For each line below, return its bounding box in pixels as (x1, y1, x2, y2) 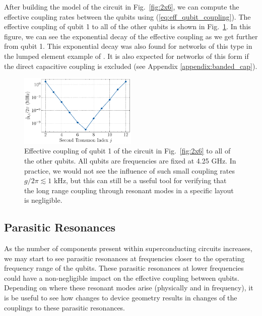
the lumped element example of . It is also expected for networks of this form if (4, 50, 249, 61)
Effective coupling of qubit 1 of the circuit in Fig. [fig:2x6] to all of (24, 145, 231, 156)
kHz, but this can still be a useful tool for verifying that (53, 175, 227, 186)
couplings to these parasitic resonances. (4, 302, 125, 312)
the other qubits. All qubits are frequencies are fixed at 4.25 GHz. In (24, 155, 236, 166)
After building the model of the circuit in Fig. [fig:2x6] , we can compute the (4, 2, 239, 12)
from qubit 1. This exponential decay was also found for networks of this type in (4, 41, 252, 51)
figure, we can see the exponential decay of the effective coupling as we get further (4, 31, 258, 41)
